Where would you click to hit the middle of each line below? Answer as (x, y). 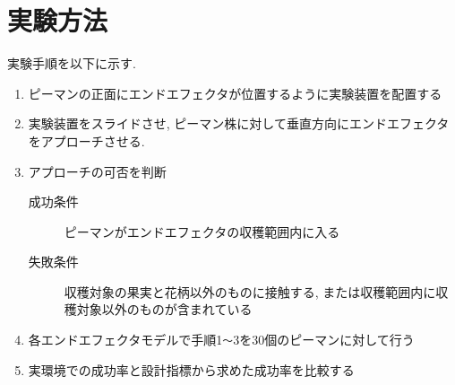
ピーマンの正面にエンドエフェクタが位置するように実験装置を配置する (235, 93)
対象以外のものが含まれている (164, 309)
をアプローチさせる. (86, 140)
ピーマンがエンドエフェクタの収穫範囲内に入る (202, 231)
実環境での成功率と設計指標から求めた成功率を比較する (191, 369)
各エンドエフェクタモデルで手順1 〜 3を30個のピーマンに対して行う (221, 340)
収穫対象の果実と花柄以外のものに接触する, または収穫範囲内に (250, 291)
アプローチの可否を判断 (97, 171)
